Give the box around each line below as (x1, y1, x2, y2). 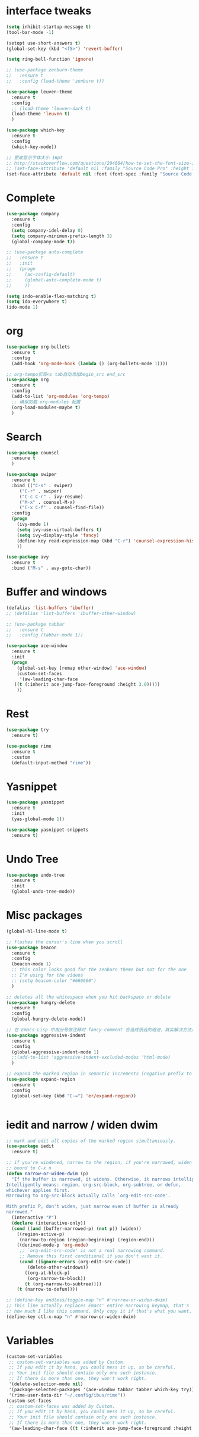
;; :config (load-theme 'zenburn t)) (6, 79, 105, 84)
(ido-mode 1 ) (6, 305, 38, 310)
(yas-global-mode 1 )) (11, 816, 65, 822)
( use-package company (6, 211, 60, 217)
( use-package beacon (6, 945, 57, 950)
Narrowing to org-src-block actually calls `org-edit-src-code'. (6, 1193, 171, 1199)
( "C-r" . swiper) (19, 488, 62, 494)
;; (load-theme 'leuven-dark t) (11, 105, 92, 111)
